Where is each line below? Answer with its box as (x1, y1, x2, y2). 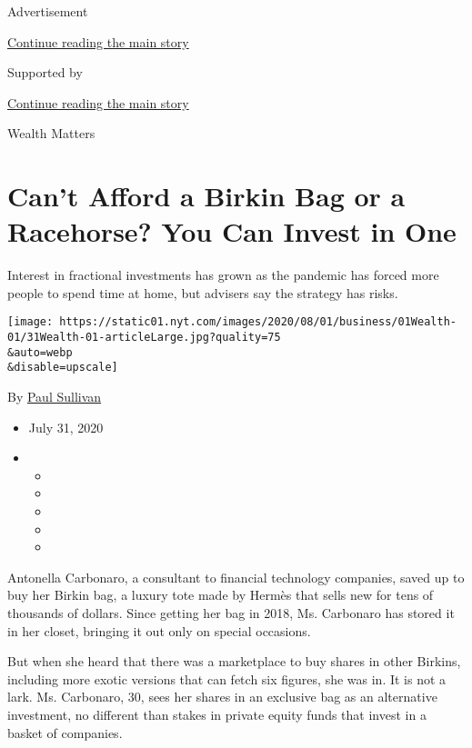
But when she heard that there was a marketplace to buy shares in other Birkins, (7, 652, 461, 671)
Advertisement (7, 2, 88, 20)
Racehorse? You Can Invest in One (7, 213, 457, 250)
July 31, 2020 (28, 417, 104, 436)
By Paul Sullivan (7, 387, 102, 406)
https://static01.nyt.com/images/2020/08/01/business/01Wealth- (59, 315, 457, 329)
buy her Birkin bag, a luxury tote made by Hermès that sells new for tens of (7, 585, 434, 604)
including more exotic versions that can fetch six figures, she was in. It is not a (7, 669, 447, 688)
